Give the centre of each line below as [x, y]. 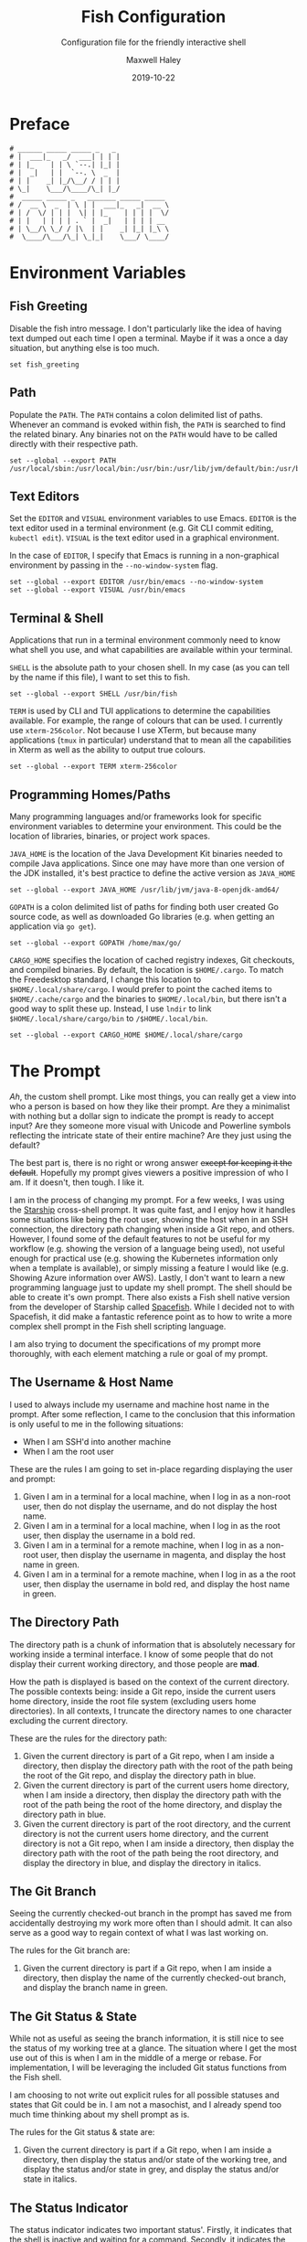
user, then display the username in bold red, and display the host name [156, 1584]
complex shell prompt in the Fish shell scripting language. [118, 1326]
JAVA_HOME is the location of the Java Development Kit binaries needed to [146, 853]
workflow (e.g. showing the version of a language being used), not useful [147, 1248]
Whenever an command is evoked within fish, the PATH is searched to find [148, 424]
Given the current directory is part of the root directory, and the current [156, 1824]
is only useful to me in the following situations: [97, 1424]
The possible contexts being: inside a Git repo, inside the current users [143, 1691]
